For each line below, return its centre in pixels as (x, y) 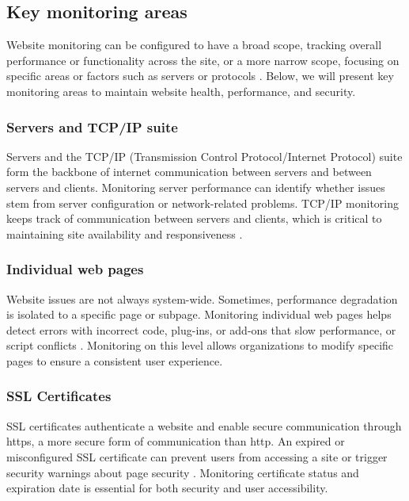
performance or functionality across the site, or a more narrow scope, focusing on (203, 60)
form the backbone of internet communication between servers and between (189, 172)
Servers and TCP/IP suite (92, 126)
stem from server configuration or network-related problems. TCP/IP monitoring (203, 203)
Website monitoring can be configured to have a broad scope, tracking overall (194, 45)
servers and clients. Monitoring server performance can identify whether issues (196, 187)
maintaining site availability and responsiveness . (125, 233)
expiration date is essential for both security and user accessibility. (167, 488)
